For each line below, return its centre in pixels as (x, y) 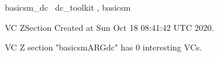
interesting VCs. (172, 47)
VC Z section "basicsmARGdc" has (69, 47)
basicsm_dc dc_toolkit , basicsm (68, 7)
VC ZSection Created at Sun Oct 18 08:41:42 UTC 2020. (110, 27)
